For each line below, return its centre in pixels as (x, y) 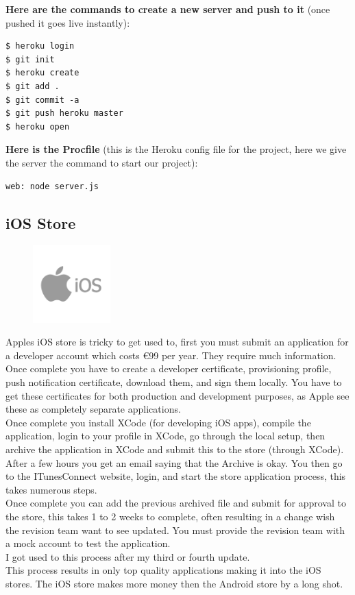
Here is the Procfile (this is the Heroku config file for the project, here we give (176, 149)
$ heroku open (38, 126)
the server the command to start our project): (102, 162)
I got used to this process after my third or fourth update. (128, 556)
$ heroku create (42, 73)
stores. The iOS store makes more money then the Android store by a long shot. (174, 583)
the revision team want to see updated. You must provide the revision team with (175, 530)
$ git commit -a (42, 100)
